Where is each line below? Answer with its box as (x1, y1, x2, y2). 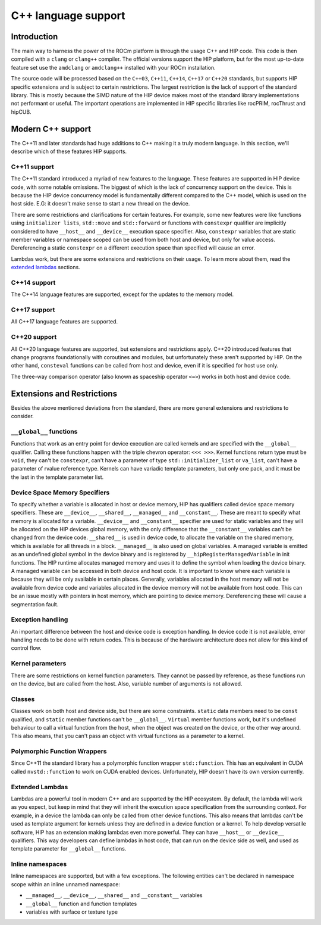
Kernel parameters (11, 659, 67, 668)
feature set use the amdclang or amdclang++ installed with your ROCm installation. (11, 64, 216, 71)
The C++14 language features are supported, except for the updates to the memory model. (11, 291, 234, 298)
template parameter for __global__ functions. (11, 845, 127, 852)
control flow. (11, 644, 42, 652)
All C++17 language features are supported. (11, 318, 118, 325)
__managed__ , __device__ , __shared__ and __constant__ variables (26, 892, 203, 899)
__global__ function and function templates (26, 900, 137, 907)
